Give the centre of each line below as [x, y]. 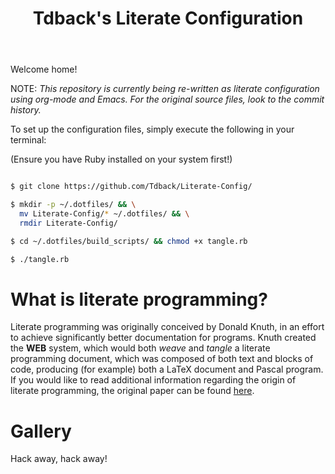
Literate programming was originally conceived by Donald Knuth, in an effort [167, 327]
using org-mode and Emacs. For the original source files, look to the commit [167, 99]
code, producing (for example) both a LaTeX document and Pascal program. [167, 369]
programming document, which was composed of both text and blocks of [162, 359]
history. [26, 110]
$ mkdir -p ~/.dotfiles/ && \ [73, 205]
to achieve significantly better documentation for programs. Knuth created [163, 338]
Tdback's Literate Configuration [168, 18]
